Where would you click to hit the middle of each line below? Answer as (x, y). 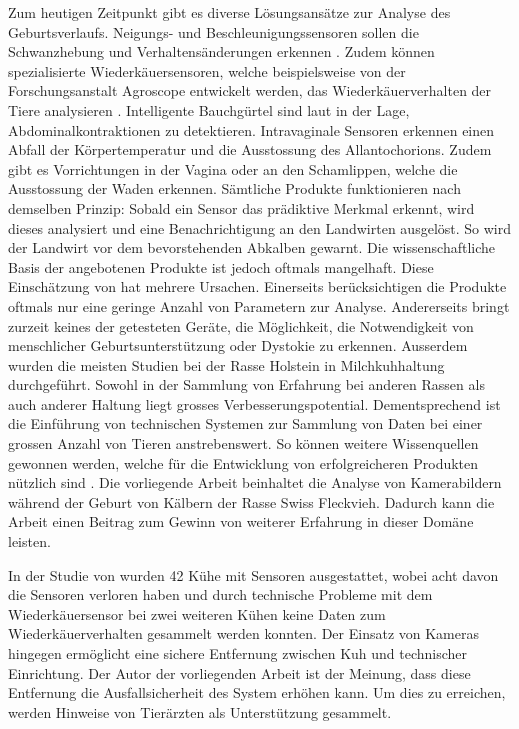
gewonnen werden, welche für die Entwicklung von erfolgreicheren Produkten (243, 462)
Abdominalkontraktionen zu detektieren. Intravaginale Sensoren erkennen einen (251, 129)
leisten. (29, 541)
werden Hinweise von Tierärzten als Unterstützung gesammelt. (200, 711)
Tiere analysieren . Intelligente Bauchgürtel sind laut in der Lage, (209, 109)
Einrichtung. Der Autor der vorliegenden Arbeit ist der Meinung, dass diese (239, 672)
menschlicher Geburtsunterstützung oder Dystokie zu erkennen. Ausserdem (238, 345)
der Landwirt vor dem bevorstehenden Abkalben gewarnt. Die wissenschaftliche (252, 247)
